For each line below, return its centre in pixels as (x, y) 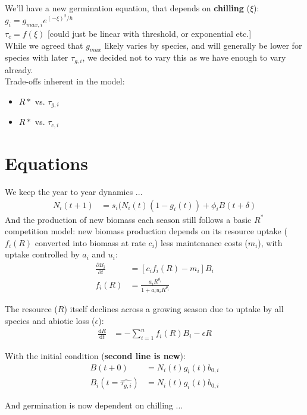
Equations (46, 163)
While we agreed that (44, 45)
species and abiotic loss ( (50, 320)
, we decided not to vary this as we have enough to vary (184, 57)
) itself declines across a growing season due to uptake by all (174, 309)
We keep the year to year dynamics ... (74, 192)
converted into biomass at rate (90, 242)
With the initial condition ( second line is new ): (95, 355)
